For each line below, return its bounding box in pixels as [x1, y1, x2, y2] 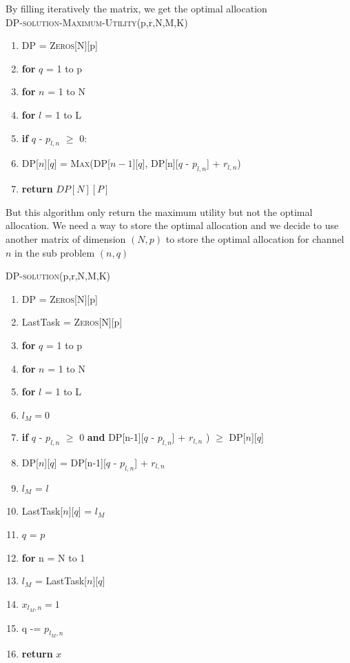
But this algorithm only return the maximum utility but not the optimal [6, 204, 313, 219]
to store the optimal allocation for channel [165, 231, 344, 246]
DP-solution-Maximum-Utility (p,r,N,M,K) [6, 14, 188, 29]
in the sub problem [14, 245, 95, 259]
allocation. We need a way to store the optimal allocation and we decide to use [6, 218, 339, 232]
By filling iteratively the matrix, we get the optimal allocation [6, 1, 267, 15]
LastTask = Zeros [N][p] [21, 315, 123, 329]
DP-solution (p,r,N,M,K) [6, 268, 111, 283]
